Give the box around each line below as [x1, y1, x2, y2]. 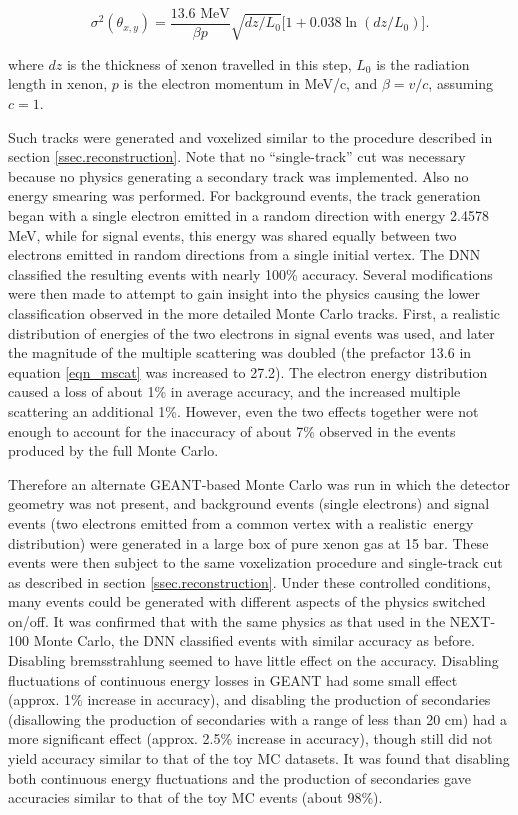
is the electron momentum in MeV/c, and [123, 73, 378, 94]
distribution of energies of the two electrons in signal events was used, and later [8, 322, 495, 343]
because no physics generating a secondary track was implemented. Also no [8, 165, 469, 186]
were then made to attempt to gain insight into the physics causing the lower [8, 283, 481, 304]
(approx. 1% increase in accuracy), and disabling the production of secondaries [8, 689, 491, 710]
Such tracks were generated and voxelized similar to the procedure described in [8, 126, 493, 147]
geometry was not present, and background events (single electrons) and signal [8, 493, 490, 514]
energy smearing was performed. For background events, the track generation [8, 185, 481, 206]
